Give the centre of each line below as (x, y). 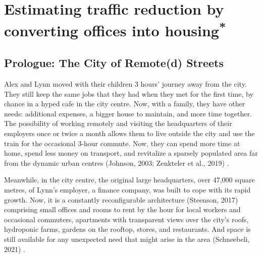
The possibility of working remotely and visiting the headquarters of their (118, 123)
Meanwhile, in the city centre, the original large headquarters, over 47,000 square (129, 180)
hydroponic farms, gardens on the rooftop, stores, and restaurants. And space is (127, 229)
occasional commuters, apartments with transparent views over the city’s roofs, (126, 219)
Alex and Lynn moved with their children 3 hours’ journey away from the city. (125, 84)
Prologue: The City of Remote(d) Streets (114, 63)
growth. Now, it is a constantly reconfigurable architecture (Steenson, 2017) (121, 199)
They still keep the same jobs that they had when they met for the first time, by (129, 93)
